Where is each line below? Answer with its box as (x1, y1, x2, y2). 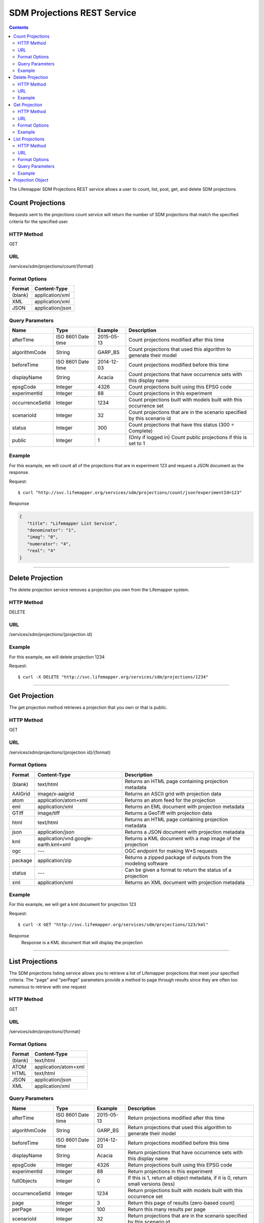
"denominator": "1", (27, 527, 77, 533)
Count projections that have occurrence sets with (129, 371, 242, 378)
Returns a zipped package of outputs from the (125, 854, 231, 861)
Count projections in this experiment (129, 390, 212, 396)
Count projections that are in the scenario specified (129, 409, 247, 415)
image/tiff (37, 810, 60, 816)
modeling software (125, 860, 168, 867)
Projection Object (13, 177, 48, 183)
